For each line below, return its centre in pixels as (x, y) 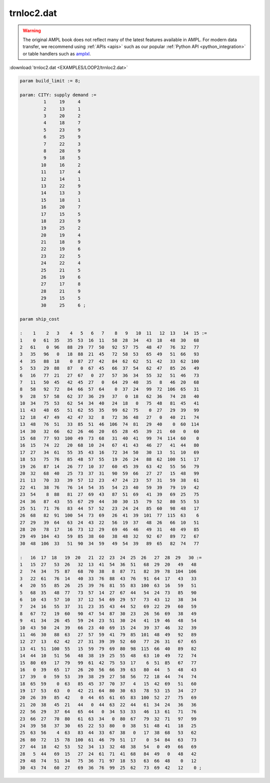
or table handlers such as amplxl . (57, 54)
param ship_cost (40, 319)
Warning (32, 31)
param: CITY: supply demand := (58, 95)
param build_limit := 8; (50, 81)
